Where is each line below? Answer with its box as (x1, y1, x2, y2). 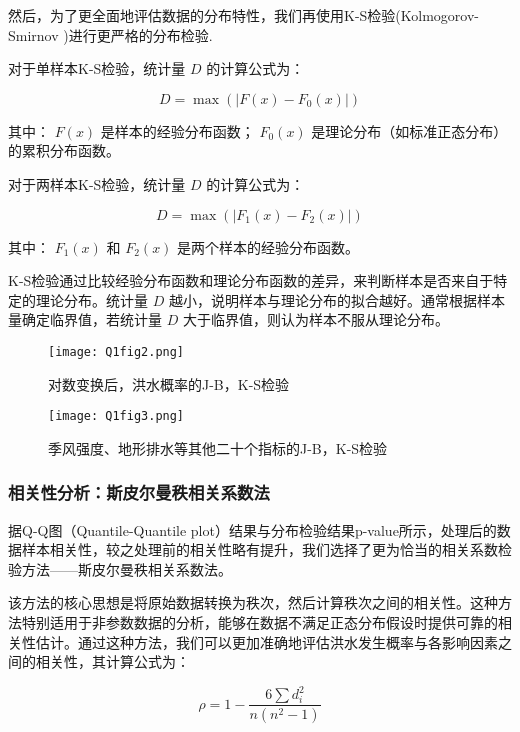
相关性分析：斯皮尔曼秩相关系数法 (8, 480, 270, 505)
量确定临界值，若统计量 (8, 309, 162, 330)
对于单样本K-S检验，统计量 (8, 58, 186, 79)
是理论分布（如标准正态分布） (311, 120, 508, 141)
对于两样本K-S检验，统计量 (8, 173, 186, 194)
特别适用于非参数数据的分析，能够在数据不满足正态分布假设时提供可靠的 (21, 612, 498, 633)
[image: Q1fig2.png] (48, 344, 185, 359)
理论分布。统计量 (35, 289, 148, 310)
